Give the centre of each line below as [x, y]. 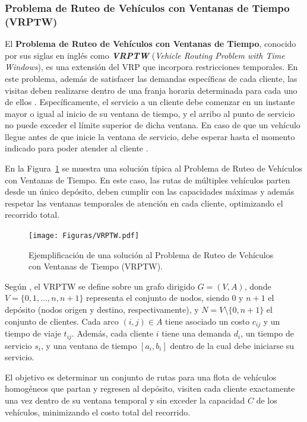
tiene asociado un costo [208, 321]
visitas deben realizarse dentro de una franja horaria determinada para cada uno [151, 90]
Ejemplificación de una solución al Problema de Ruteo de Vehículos [151, 254]
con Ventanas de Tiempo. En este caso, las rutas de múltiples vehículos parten [148, 180]
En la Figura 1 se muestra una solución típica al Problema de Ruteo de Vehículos [153, 168]
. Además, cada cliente [113, 333]
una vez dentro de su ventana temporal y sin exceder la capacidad [125, 400]
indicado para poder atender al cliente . [77, 148]
